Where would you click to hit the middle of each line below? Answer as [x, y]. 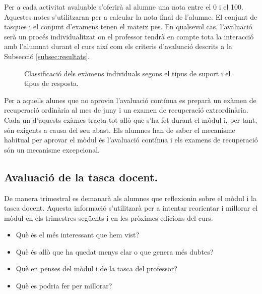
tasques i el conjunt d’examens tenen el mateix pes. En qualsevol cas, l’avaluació [128, 27]
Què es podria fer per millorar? [64, 286]
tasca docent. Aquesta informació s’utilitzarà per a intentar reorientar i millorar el [131, 208]
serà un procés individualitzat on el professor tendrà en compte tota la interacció [129, 36]
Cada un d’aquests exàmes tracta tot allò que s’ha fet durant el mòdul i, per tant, [131, 119]
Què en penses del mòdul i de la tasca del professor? [96, 268]
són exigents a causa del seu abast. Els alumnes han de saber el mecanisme [120, 130]
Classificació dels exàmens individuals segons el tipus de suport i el [127, 73]
